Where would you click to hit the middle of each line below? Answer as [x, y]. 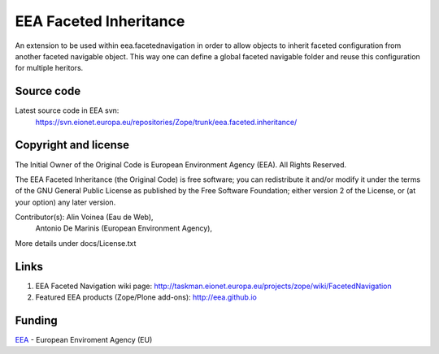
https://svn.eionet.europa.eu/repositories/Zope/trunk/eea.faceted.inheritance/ [166, 122]
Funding [37, 320]
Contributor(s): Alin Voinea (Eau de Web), [84, 217]
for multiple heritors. [49, 68]
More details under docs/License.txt [76, 243]
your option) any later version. [65, 202]
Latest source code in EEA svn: [67, 110]
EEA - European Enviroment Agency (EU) [84, 340]
